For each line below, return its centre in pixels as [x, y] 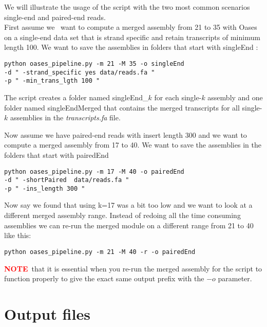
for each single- [178, 97]
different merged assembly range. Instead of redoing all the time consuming [122, 215]
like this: [18, 235]
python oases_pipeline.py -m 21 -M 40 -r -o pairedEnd [100, 252]
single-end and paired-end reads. [55, 17]
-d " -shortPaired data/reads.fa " [67, 180]
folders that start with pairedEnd [56, 155]
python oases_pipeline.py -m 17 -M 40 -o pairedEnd [94, 171]
